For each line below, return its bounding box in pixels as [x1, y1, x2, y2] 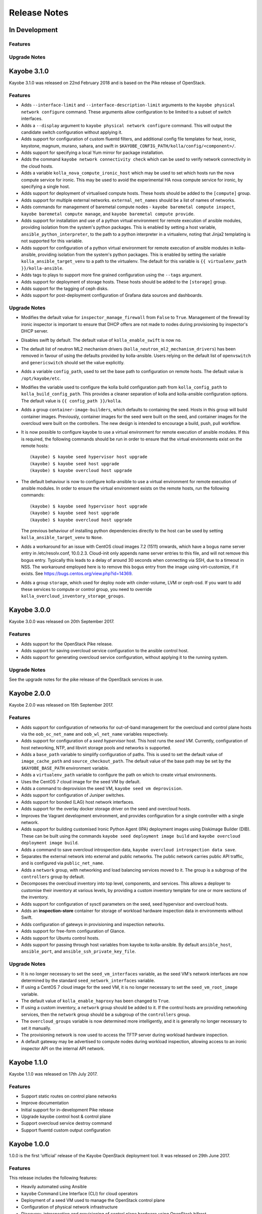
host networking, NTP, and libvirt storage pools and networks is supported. [21, 744, 172, 750]
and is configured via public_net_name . [21, 860, 104, 866]
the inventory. [21, 894, 49, 900]
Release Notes [9, 7, 69, 18]
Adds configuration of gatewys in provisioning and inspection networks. [21, 921, 165, 927]
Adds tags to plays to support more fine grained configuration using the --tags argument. [21, 272, 203, 278]
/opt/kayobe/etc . [21, 375, 61, 381]
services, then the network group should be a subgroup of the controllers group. [21, 1012, 191, 1017]
